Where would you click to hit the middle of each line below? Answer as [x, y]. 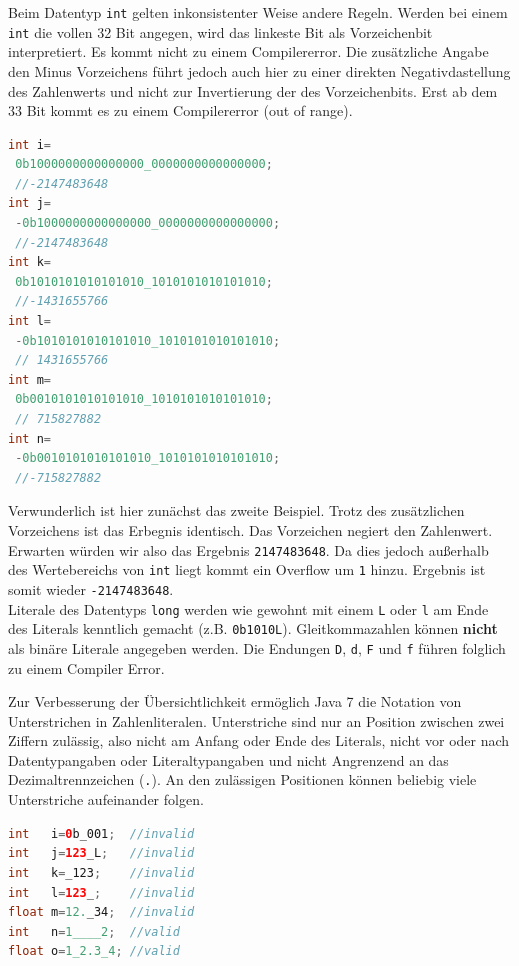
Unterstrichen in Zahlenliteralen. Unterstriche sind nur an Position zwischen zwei [256, 720]
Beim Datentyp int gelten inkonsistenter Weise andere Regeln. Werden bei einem [258, 12]
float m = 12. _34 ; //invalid [101, 912]
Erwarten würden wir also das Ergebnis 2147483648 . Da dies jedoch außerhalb [248, 549]
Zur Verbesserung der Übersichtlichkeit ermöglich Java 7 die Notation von [235, 701]
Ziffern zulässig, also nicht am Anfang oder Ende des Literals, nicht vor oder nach [259, 740]
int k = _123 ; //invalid [101, 872]
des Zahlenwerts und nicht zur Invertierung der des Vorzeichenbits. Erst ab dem [253, 90]
